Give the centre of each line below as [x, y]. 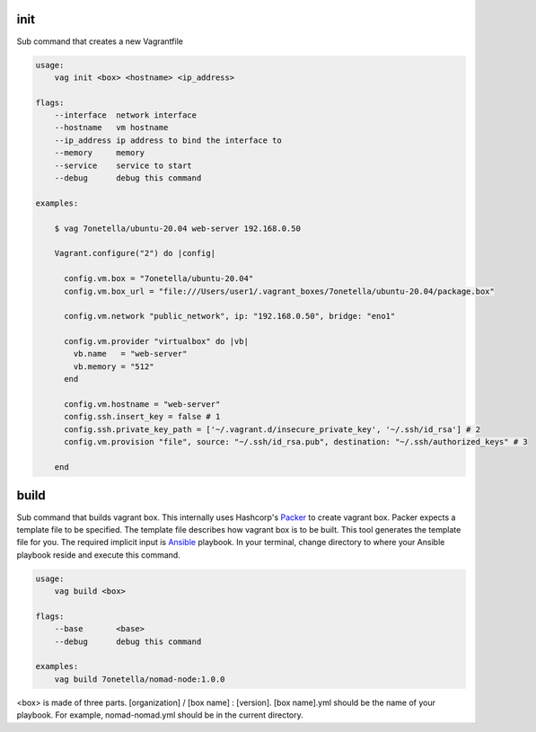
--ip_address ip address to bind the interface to [168, 140]
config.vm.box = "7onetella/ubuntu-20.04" [159, 279]
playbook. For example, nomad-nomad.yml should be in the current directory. [160, 715]
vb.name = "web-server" [130, 354]
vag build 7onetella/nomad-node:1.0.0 [140, 679]
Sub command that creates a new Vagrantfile [100, 41]
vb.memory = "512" [114, 366]
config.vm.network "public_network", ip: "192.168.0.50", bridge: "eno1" [230, 316]
